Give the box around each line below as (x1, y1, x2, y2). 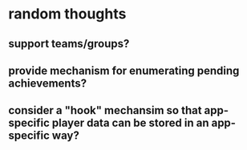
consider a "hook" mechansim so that (8, 103, 202, 117)
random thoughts (8, 5, 127, 23)
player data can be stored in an (51, 116, 209, 130)
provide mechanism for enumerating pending (8, 63, 240, 77)
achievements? (8, 76, 87, 90)
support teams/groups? (8, 37, 130, 51)
